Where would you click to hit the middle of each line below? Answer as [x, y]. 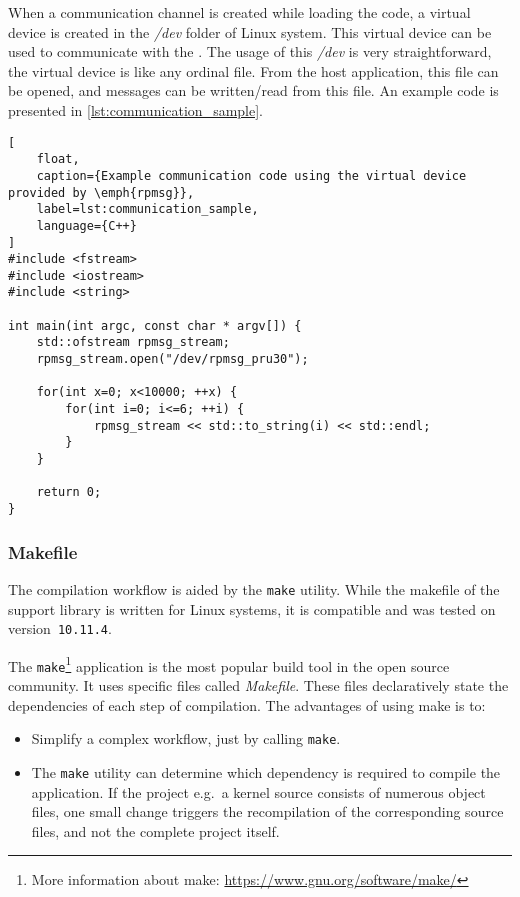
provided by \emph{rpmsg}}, [101, 192]
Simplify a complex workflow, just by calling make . [186, 738]
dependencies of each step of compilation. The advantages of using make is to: [247, 704]
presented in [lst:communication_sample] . [136, 109]
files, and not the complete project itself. [155, 830]
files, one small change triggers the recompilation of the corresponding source [267, 811]
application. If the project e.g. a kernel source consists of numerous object [258, 791]
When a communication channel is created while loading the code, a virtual [239, 12]
